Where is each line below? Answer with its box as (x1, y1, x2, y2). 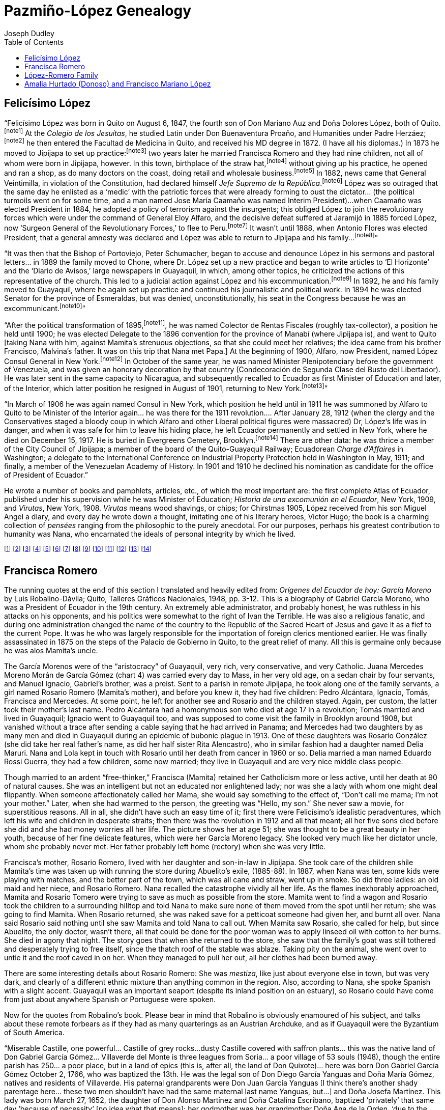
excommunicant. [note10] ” (4, 302, 85, 313)
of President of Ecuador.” (4, 470, 88, 479)
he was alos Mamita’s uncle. (4, 646, 98, 655)
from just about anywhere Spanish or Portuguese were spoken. (4, 995, 216, 1004)
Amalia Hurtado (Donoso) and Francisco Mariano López (24, 79, 211, 88)
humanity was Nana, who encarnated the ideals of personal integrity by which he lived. (4, 529, 296, 538)
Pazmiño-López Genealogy (4, 2, 192, 19)
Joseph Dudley (4, 29, 54, 38)
